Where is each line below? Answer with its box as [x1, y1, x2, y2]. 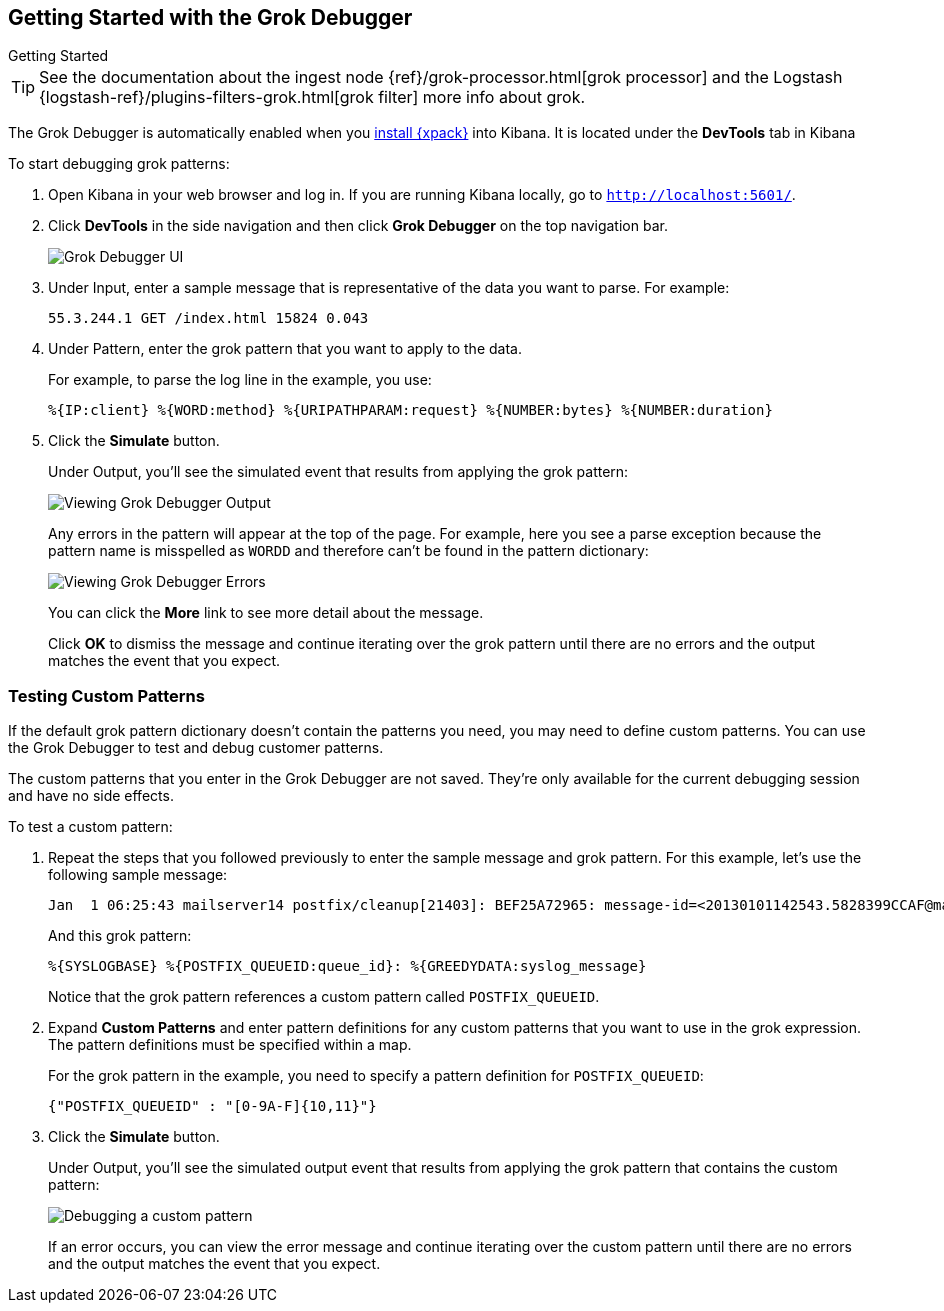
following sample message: [48, 866, 228, 884]
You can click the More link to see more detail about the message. [48, 604, 484, 622]
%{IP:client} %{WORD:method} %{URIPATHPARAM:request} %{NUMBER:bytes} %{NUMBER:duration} [48, 402, 773, 419]
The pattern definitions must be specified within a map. [48, 1036, 412, 1054]
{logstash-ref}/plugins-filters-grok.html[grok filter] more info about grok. [39, 87, 586, 108]
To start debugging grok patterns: [8, 155, 230, 173]
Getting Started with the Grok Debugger [8, 5, 413, 30]
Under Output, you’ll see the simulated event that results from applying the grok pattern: [48, 463, 629, 481]
